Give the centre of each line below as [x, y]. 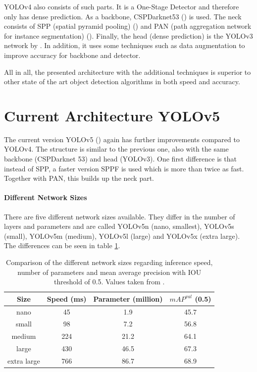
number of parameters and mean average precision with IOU [109, 272]
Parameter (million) [128, 298]
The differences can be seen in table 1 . [62, 245]
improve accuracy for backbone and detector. [72, 55]
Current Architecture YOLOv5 [112, 115]
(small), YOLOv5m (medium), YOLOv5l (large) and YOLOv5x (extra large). [122, 236]
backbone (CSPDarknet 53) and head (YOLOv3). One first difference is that [120, 159]
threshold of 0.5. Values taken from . [109, 282]
